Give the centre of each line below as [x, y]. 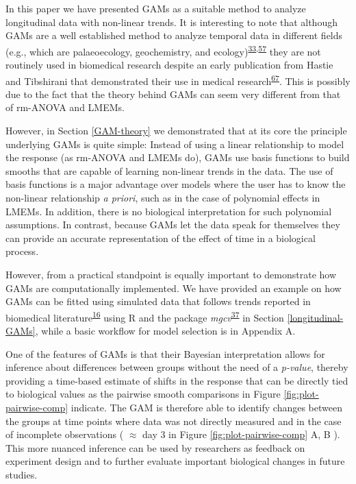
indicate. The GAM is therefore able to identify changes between [206, 407]
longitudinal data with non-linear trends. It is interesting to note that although [171, 22]
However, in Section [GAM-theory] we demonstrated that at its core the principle [176, 131]
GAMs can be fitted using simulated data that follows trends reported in [158, 301]
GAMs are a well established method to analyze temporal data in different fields [174, 35]
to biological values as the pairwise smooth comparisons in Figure [143, 394]
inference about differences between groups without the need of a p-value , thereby [177, 367]
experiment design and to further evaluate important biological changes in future [175, 461]
